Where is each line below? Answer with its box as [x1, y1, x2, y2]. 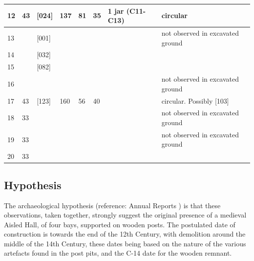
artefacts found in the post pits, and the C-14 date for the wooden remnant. [4, 248, 232, 258]
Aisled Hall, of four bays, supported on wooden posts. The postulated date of [4, 219, 235, 229]
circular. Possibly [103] [161, 95, 229, 106]
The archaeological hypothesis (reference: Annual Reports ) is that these [4, 200, 221, 210]
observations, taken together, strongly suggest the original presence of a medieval [4, 210, 247, 220]
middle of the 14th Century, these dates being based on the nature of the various [4, 238, 246, 248]
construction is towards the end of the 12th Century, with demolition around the [4, 229, 246, 239]
